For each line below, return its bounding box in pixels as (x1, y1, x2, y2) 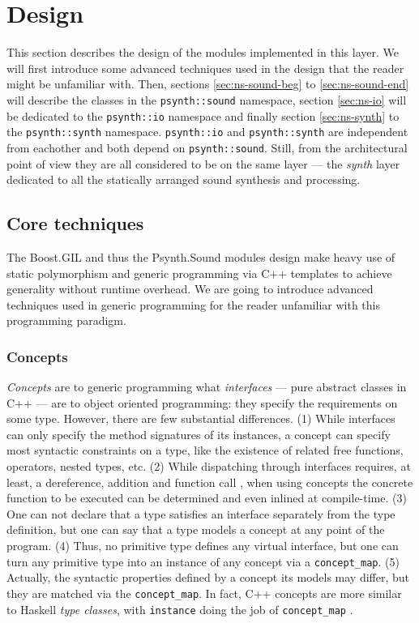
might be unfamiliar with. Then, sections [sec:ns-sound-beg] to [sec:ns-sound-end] (6, 75, 409, 92)
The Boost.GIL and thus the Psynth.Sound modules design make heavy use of (6, 248, 395, 265)
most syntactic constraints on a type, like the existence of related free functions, (6, 442, 404, 459)
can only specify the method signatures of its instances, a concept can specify (6, 425, 391, 442)
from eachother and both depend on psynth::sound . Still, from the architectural (6, 139, 408, 156)
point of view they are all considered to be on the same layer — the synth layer (6, 155, 400, 172)
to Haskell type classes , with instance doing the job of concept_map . (6, 600, 353, 617)
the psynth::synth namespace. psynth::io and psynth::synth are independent (6, 123, 408, 140)
